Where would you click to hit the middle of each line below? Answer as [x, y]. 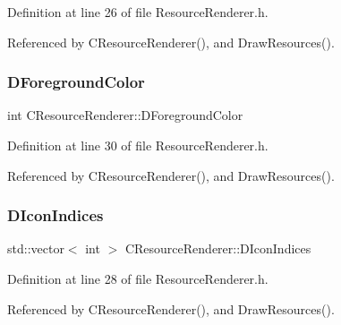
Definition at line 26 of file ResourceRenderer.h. [138, 12]
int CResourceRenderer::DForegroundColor [125, 115]
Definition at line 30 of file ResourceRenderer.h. [138, 145]
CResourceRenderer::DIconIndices [218, 248]
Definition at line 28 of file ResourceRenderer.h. [138, 278]
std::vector [36, 248]
